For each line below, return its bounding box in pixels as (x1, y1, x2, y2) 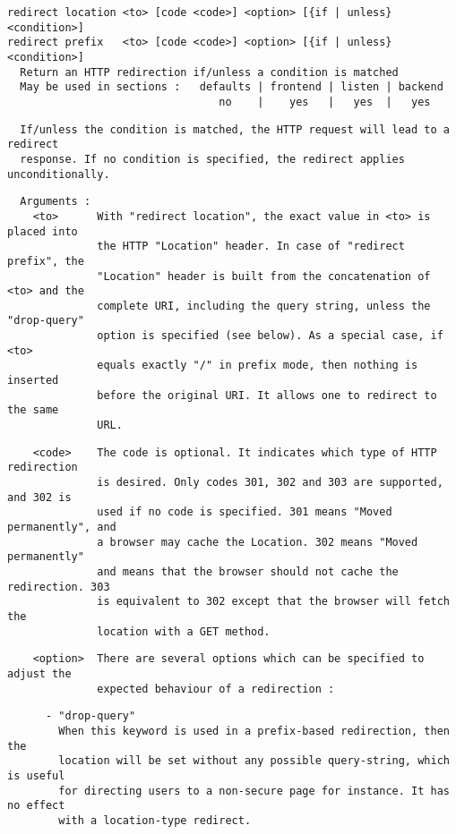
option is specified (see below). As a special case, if (97, 329, 443, 343)
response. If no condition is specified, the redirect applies (20, 152, 405, 166)
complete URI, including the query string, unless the (97, 299, 431, 312)
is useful (7, 769, 65, 782)
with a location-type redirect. (58, 813, 252, 827)
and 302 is (7, 490, 72, 504)
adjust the (7, 667, 72, 680)
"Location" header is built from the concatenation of (97, 269, 431, 283)
